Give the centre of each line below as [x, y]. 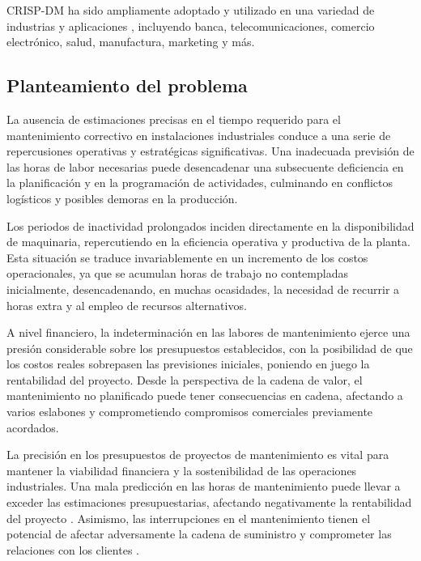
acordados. [33, 427]
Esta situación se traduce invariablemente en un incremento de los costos [187, 257]
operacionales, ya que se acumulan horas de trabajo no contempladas [177, 273]
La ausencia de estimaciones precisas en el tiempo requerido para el [174, 119]
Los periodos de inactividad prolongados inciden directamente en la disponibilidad [210, 225]
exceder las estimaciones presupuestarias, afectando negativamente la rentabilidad [209, 502]
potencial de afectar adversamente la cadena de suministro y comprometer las [199, 534]
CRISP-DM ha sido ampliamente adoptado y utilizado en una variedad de [191, 10]
